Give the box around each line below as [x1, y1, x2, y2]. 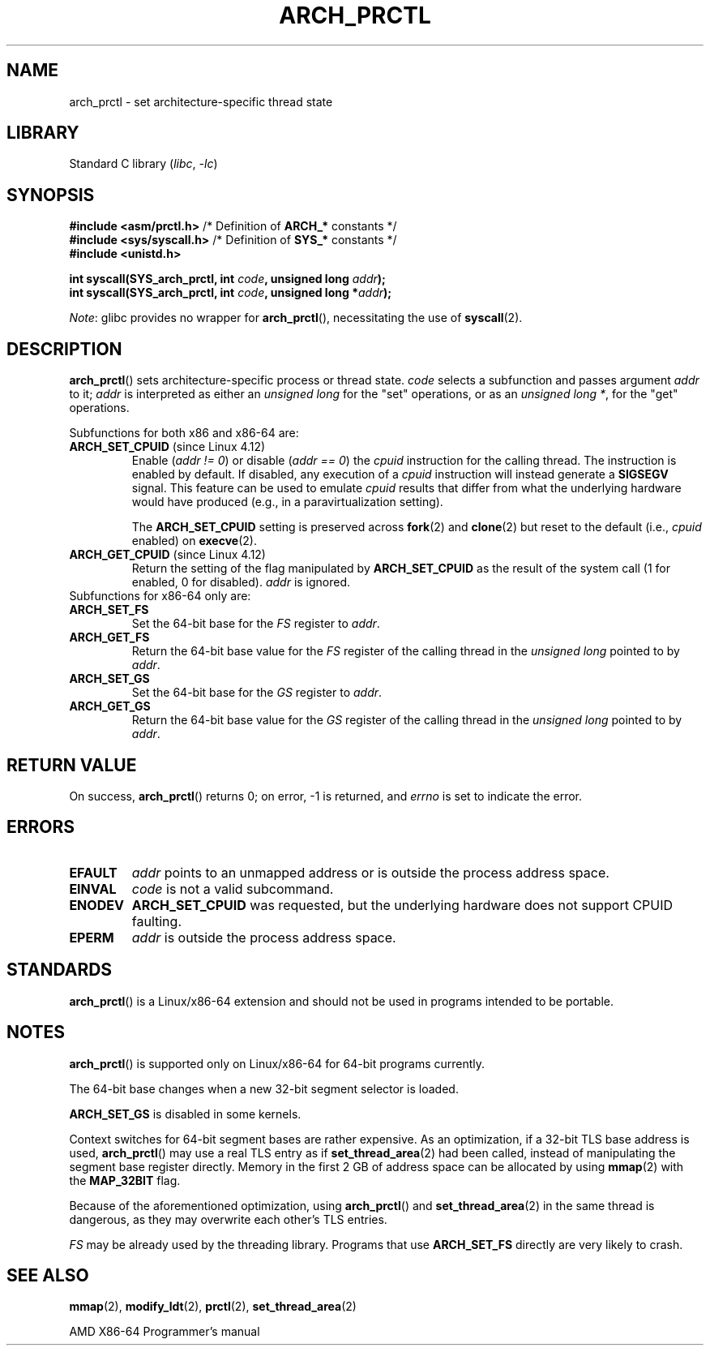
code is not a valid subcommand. [131, 880, 334, 897]
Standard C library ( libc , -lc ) [69, 157, 218, 171]
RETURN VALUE [6, 754, 137, 775]
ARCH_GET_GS [69, 699, 151, 714]
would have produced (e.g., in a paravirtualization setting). [131, 495, 443, 509]
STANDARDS [6, 959, 113, 981]
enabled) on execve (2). [131, 534, 257, 548]
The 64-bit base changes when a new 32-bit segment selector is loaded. [69, 1081, 459, 1096]
